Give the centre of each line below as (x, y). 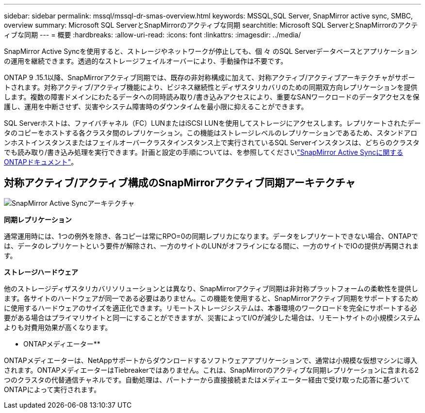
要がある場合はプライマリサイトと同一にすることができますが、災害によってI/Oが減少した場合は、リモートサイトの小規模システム (212, 317)
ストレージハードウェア (41, 272)
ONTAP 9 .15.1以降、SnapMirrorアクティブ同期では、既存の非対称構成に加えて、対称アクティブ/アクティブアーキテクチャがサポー (210, 77)
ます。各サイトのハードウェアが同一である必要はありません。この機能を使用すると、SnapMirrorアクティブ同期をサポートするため (211, 298)
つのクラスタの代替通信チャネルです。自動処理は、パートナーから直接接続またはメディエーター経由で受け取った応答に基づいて (207, 380)
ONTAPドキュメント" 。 (41, 162)
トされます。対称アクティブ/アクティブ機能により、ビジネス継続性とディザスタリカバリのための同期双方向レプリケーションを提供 (211, 87)
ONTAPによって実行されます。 (52, 389)
